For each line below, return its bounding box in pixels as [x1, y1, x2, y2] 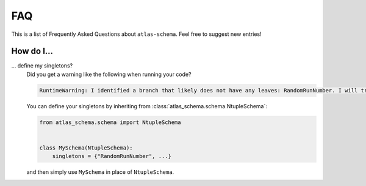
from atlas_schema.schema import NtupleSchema [39, 119, 181, 126]
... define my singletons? [11, 62, 73, 69]
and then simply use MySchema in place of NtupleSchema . [26, 168, 174, 176]
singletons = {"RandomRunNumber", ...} [52, 153, 172, 160]
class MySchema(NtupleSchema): [39, 144, 134, 151]
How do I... [11, 46, 54, 57]
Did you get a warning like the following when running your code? [26, 71, 192, 78]
